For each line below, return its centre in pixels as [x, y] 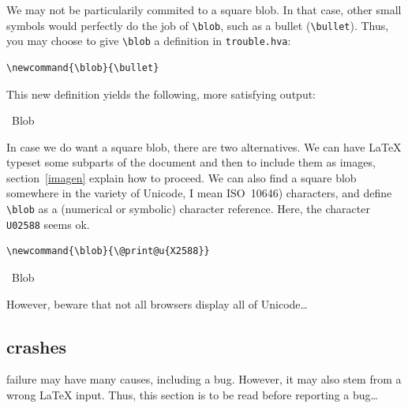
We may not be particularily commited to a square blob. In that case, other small [204, 9]
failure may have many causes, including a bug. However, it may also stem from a [204, 379]
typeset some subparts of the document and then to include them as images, [191, 162]
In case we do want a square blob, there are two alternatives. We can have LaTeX [204, 146]
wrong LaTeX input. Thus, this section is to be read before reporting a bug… [192, 394]
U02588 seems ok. [48, 224]
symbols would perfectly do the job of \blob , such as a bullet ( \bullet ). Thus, [198, 25]
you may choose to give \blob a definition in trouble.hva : [149, 41]
